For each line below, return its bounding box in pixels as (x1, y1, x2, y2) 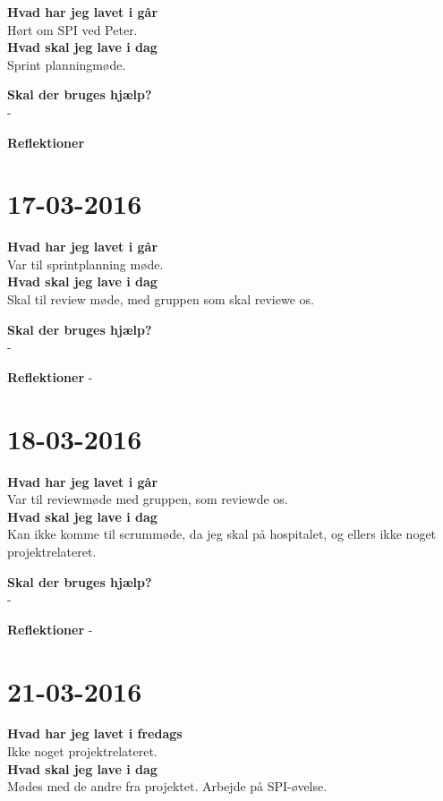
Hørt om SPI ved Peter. (7, 20, 138, 38)
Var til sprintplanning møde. (7, 254, 164, 273)
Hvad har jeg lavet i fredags (7, 724, 183, 743)
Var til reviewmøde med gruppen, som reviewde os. (7, 490, 288, 508)
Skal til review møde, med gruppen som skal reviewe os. (7, 290, 314, 309)
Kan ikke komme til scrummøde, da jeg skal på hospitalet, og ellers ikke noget (7, 524, 437, 543)
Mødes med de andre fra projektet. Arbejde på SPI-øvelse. (7, 777, 328, 796)
